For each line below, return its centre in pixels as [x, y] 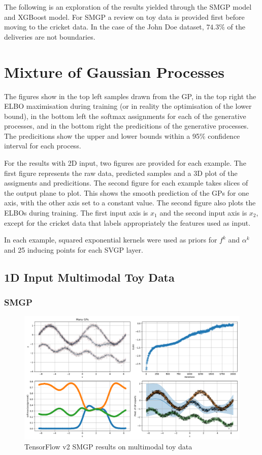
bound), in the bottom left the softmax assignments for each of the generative [125, 116]
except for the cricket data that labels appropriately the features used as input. [127, 222]
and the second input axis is [203, 213]
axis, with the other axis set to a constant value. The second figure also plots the [130, 203]
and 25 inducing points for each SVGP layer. [74, 249]
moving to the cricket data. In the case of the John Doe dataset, [104, 27]
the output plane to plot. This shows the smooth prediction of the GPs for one [127, 192]
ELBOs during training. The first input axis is [76, 213]
